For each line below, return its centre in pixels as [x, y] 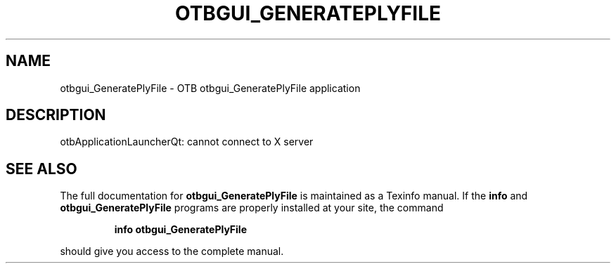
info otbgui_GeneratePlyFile [181, 230]
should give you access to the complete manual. [172, 251]
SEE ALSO [41, 169]
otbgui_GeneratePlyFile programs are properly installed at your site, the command [252, 208]
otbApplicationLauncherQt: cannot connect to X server [187, 142]
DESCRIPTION [56, 115]
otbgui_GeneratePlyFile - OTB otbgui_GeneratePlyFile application [210, 88]
